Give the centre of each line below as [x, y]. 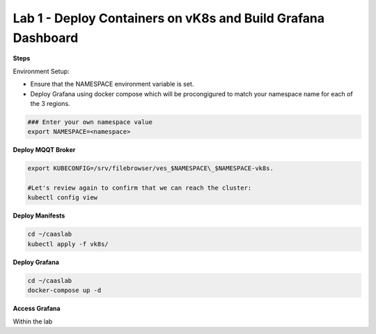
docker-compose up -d [64, 290]
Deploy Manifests [39, 215]
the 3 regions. [50, 103]
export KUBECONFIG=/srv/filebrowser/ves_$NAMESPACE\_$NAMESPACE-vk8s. [151, 168]
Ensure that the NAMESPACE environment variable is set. [112, 84]
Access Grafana [37, 309]
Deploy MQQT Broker [44, 150]
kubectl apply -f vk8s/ [68, 244]
